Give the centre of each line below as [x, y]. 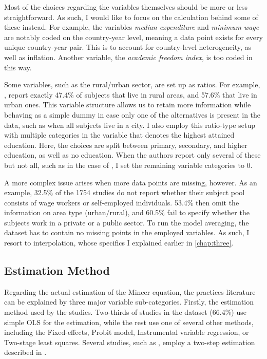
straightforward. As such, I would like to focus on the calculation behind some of [131, 17]
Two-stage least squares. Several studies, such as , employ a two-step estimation [130, 342]
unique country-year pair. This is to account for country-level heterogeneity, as [128, 47]
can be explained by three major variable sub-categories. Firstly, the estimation [129, 302]
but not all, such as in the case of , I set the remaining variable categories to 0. [128, 165]
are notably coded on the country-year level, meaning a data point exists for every [133, 37]
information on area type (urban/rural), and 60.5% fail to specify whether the [127, 212]
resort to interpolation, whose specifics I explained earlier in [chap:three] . [119, 243]
